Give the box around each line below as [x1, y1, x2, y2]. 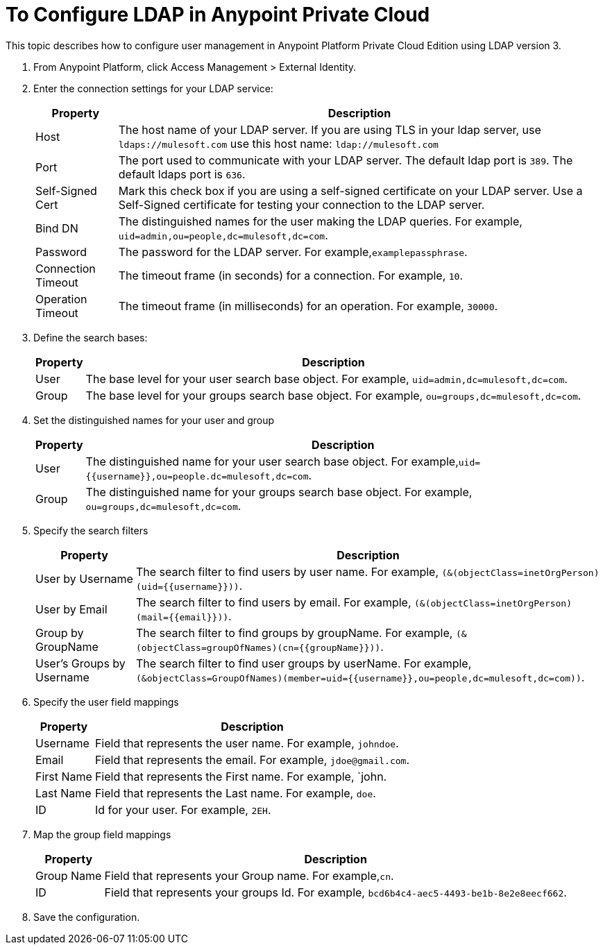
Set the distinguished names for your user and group [33, 414, 275, 426]
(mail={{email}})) [135, 611, 229, 622]
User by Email [35, 602, 108, 616]
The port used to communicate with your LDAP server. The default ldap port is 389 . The [118, 153, 573, 167]
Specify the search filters [33, 524, 148, 536]
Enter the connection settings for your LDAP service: [33, 82, 273, 94]
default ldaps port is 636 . [118, 167, 246, 181]
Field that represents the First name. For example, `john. [94, 769, 387, 783]
